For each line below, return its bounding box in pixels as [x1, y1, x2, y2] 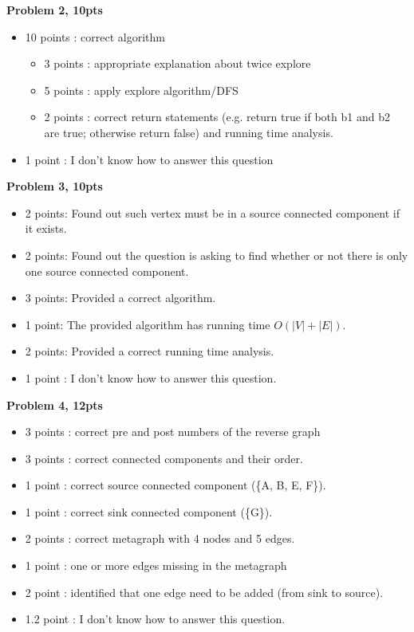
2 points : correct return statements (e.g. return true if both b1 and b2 [44, 108, 390, 125]
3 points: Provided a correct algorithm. [25, 289, 216, 306]
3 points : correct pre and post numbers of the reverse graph [25, 423, 321, 440]
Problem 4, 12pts [6, 396, 103, 413]
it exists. [25, 220, 67, 237]
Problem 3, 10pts [6, 178, 103, 194]
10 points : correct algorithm [25, 28, 165, 45]
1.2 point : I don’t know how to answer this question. [25, 610, 286, 627]
